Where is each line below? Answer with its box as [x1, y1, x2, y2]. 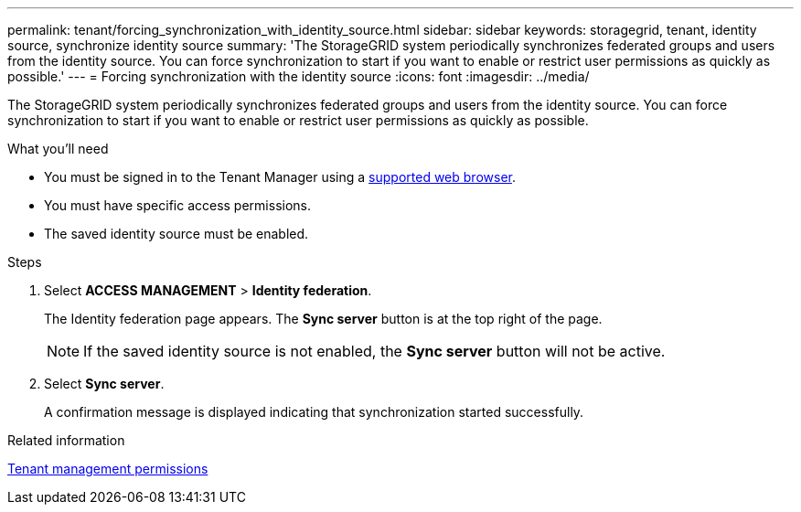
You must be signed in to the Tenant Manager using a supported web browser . [44, 169, 516, 185]
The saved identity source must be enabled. [44, 226, 309, 241]
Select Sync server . [44, 376, 165, 391]
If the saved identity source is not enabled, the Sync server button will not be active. [83, 342, 666, 360]
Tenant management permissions [7, 461, 208, 476]
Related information [7, 432, 125, 448]
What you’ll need [7, 141, 109, 156]
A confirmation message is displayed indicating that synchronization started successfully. [44, 404, 584, 420]
